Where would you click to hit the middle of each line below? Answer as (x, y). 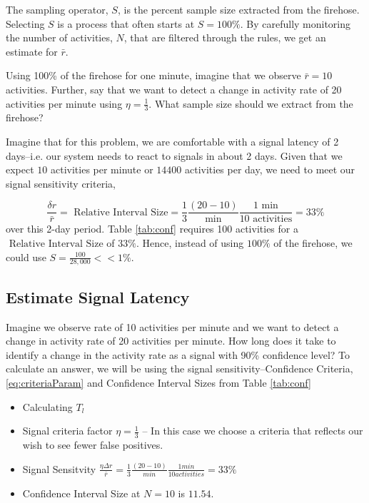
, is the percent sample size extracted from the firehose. (238, 9)
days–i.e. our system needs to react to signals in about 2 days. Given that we (174, 155)
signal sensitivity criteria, (61, 183)
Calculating (47, 406)
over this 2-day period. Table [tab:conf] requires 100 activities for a (152, 229)
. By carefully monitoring (295, 23)
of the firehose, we (313, 243)
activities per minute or (102, 169)
